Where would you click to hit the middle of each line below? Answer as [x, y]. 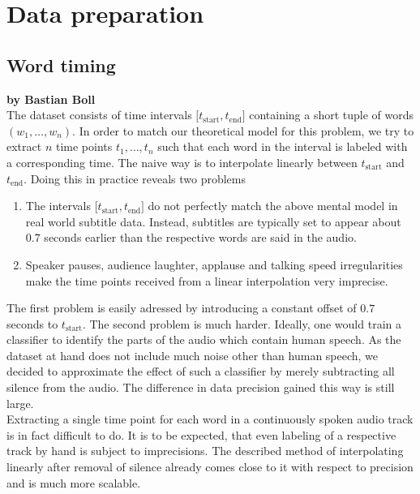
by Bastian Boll [51, 99]
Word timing [61, 64]
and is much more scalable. [74, 482]
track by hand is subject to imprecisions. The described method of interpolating [205, 451]
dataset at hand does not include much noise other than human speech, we [193, 355]
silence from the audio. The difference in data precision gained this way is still [201, 387]
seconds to [32, 323]
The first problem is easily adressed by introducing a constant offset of [182, 308]
